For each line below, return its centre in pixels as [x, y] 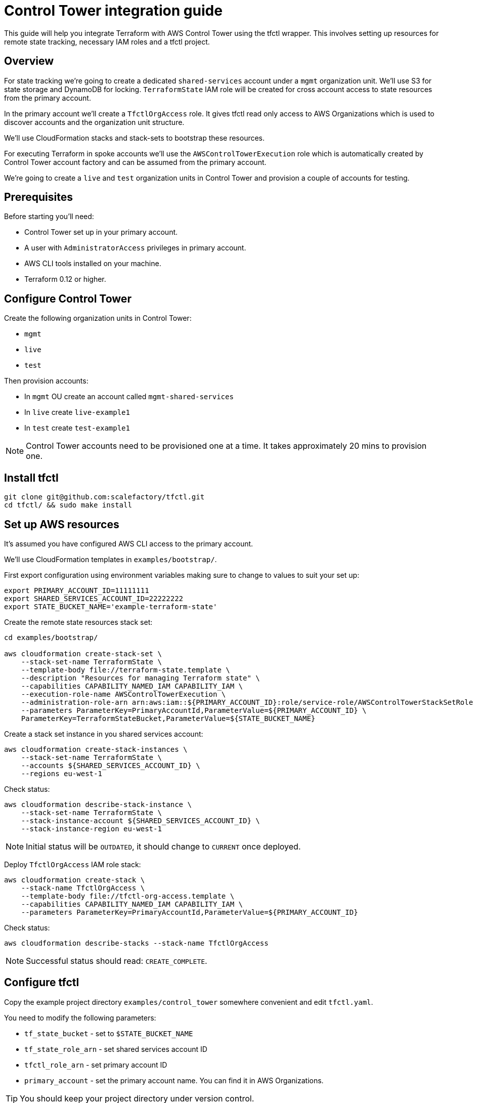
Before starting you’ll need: [49, 217]
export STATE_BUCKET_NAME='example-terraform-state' [111, 606]
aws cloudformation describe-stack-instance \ [98, 804]
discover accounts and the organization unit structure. [94, 122]
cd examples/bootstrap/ [51, 637]
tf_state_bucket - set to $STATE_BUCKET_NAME [109, 1033]
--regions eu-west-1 [61, 773]
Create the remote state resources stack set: [78, 622]
